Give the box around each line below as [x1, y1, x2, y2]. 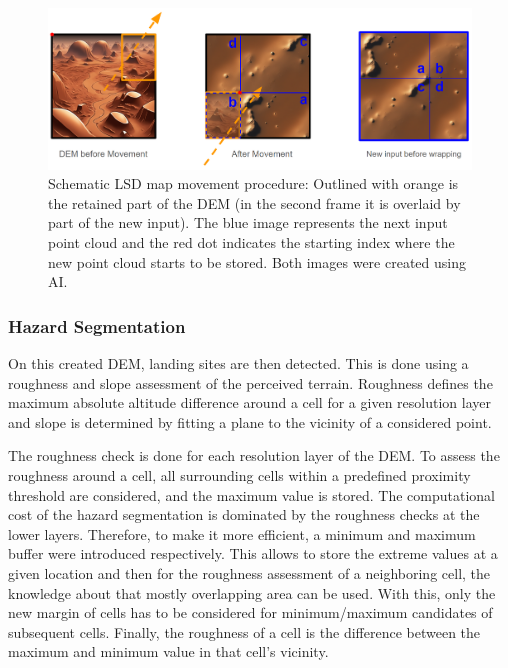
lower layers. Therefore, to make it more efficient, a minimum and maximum [8, 523, 476, 544]
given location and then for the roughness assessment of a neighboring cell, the [8, 562, 491, 583]
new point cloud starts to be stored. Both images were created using [48, 251, 466, 272]
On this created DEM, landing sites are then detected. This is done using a [8, 353, 469, 374]
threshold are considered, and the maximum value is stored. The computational [8, 484, 495, 505]
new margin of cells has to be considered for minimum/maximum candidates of [8, 602, 493, 623]
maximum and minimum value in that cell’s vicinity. [8, 641, 329, 662]
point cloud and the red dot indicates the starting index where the [48, 232, 455, 253]
